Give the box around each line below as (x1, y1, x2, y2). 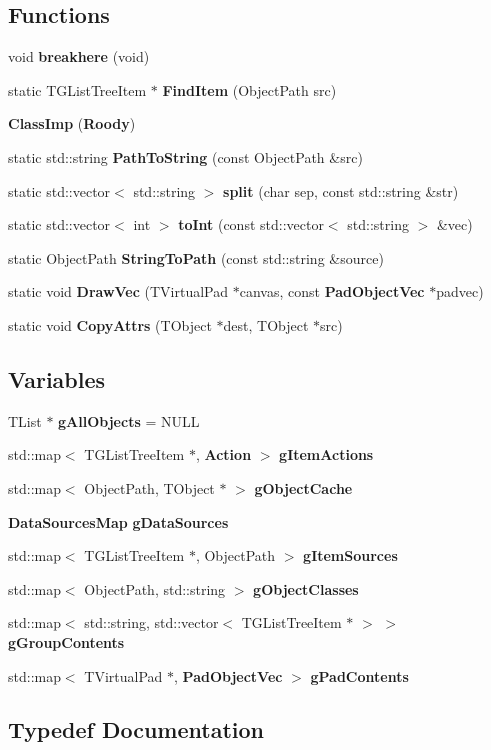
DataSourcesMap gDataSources (8, 511, 229, 532)
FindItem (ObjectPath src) (162, 79, 337, 100)
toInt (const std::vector (178, 214, 324, 235)
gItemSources (303, 545, 398, 566)
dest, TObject (223, 314, 309, 335)
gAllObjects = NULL (58, 410, 200, 431)
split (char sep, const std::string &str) (223, 180, 459, 201)
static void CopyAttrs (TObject (8, 314, 212, 335)
